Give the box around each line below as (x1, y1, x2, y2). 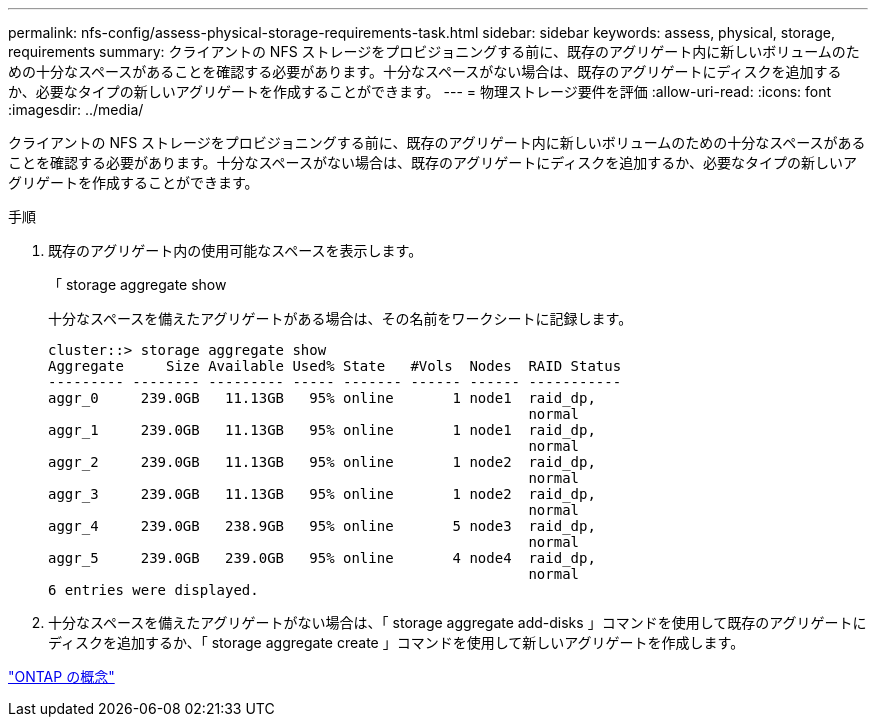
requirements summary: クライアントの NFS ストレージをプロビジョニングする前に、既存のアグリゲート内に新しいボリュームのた (8, 43, 860, 60)
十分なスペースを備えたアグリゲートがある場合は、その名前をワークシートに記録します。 (48, 310, 633, 327)
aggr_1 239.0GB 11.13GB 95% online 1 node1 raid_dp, (48, 422, 596, 438)
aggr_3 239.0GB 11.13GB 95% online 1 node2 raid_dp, (48, 486, 596, 502)
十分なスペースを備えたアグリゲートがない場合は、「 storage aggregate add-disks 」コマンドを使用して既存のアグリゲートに (48, 614, 867, 631)
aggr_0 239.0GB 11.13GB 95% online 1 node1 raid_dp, (48, 390, 596, 406)
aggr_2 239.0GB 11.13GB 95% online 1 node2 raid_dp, (48, 454, 596, 470)
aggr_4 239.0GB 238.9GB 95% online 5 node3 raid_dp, (48, 518, 596, 534)
